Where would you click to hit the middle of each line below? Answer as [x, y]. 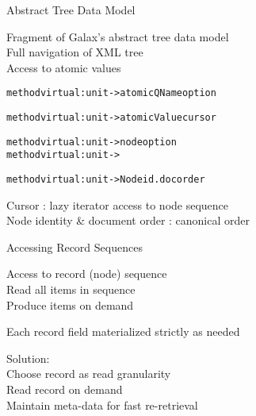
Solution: [28, 358]
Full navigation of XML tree [75, 52]
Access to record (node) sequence [87, 273]
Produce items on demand [70, 304]
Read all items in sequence [71, 289]
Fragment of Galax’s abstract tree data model [118, 36]
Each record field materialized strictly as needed [123, 331]
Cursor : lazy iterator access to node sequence [118, 204]
